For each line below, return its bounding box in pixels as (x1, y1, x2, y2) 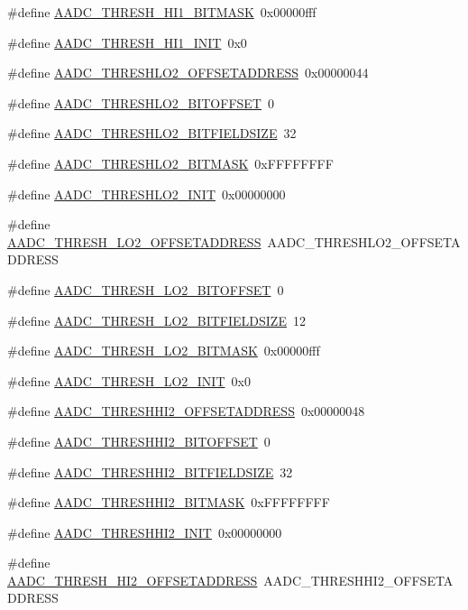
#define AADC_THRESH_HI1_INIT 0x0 (7, 32, 247, 51)
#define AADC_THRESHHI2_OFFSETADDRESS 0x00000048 (7, 402, 365, 421)
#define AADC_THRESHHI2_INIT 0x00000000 (7, 522, 282, 541)
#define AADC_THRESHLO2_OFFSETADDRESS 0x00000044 (7, 63, 369, 82)
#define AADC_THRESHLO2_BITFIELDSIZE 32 (7, 124, 297, 143)
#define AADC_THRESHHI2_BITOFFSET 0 (7, 431, 271, 450)
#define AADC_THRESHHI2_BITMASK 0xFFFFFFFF (7, 493, 330, 512)
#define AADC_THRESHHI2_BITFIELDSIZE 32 (7, 462, 293, 481)
